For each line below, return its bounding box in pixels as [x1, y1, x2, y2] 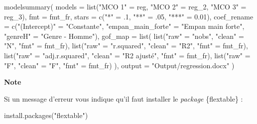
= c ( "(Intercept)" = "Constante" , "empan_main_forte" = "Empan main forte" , [4, 21, 245, 31]
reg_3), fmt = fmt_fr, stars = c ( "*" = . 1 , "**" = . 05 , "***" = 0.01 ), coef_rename [4, 11, 254, 21]
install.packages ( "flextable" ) [4, 110, 88, 121]
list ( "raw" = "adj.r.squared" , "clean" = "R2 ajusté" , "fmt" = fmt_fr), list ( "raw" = [4, 50, 251, 60]
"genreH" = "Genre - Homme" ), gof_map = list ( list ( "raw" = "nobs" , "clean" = [4, 30, 244, 41]
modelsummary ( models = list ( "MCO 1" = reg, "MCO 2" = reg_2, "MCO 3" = [4, 1, 247, 11]
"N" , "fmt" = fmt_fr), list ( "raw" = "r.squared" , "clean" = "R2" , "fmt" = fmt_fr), [4, 40, 248, 51]
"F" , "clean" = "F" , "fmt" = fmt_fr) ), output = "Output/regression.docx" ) [4, 60, 235, 70]
